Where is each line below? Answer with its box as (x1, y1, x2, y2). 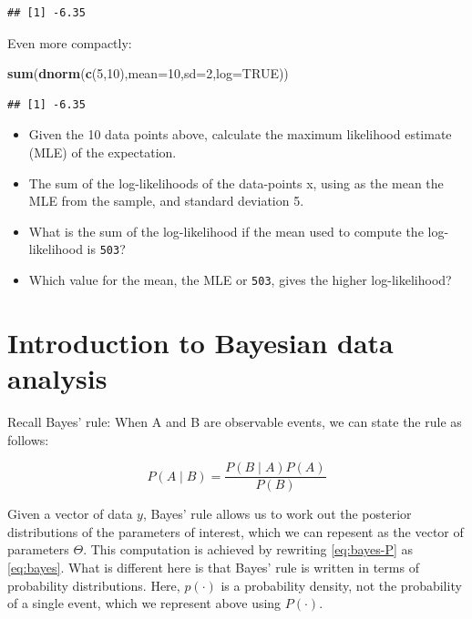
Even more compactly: (7, 33, 132, 52)
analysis (7, 360, 108, 397)
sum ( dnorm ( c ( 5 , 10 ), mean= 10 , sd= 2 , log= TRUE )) (7, 64, 289, 83)
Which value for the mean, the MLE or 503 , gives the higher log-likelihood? (28, 270, 452, 289)
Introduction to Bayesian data (7, 323, 394, 360)
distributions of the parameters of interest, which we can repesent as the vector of (7, 522, 464, 541)
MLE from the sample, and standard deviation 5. (28, 191, 304, 210)
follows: (7, 430, 49, 449)
